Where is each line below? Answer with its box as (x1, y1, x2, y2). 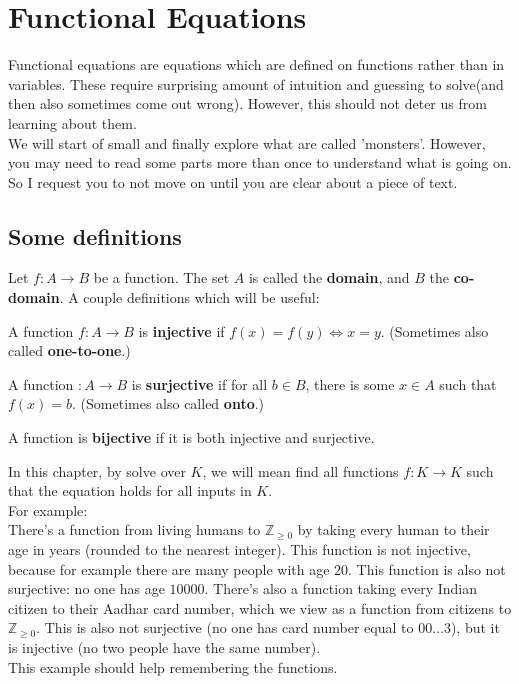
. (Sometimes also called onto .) (72, 393, 265, 414)
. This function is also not (348, 558, 506, 579)
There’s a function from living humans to (8, 519, 261, 540)
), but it (450, 617, 500, 638)
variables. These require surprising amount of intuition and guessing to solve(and (8, 73, 504, 94)
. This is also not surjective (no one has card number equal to (36, 617, 414, 638)
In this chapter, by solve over (8, 460, 186, 481)
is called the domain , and (248, 267, 410, 288)
